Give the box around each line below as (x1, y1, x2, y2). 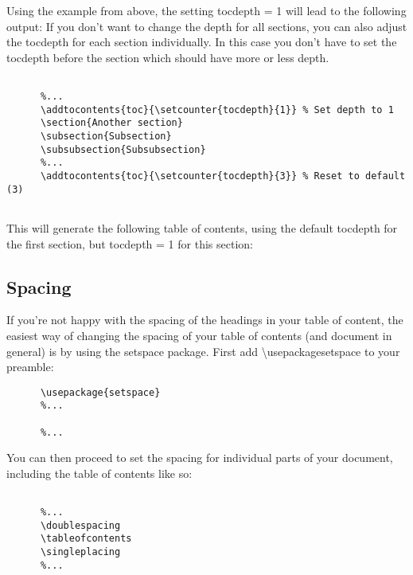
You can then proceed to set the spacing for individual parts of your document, (6, 449, 393, 466)
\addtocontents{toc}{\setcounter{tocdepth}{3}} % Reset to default (40, 170, 406, 182)
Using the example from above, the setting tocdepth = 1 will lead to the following (6, 2, 407, 18)
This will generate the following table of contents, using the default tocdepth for (6, 219, 398, 236)
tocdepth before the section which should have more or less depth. (6, 49, 329, 65)
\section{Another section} (40, 117, 183, 129)
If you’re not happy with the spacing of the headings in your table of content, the (6, 311, 403, 328)
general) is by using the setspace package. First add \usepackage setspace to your (6, 342, 400, 359)
